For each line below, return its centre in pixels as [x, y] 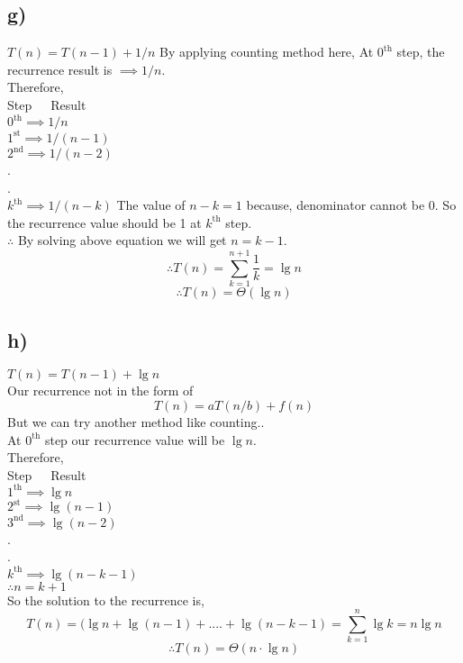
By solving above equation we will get [122, 240]
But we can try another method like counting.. [136, 421]
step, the [421, 52]
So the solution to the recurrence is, [106, 599]
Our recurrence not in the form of [100, 391]
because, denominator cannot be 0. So [351, 205]
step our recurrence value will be [135, 439]
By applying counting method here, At [267, 52]
